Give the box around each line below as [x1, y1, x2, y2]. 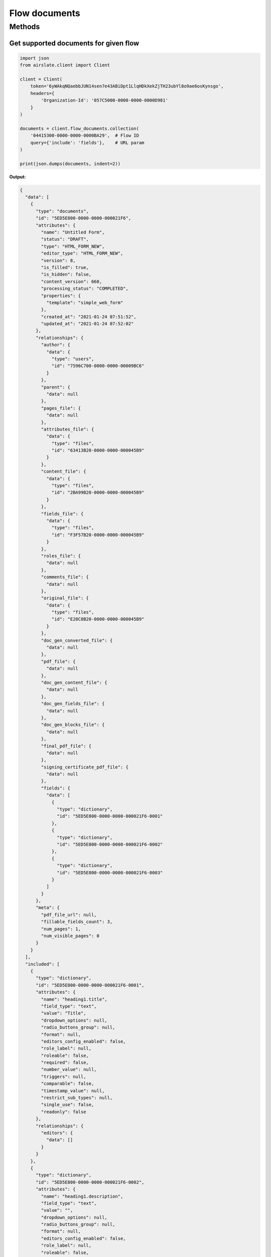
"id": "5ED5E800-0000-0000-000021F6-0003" [57, 870, 163, 875]
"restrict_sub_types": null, [41, 1095, 113, 1101]
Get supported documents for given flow [9, 39, 140, 47]
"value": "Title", [41, 1011, 86, 1016]
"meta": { [36, 905, 60, 911]
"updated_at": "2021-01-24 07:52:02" [41, 321, 134, 327]
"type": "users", [51, 356, 94, 362]
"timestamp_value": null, [41, 1088, 105, 1094]
